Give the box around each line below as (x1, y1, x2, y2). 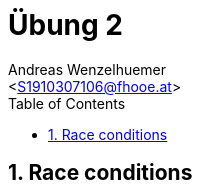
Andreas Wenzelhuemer (8, 60, 167, 78)
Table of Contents (8, 94, 126, 112)
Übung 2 (8, 8, 123, 42)
